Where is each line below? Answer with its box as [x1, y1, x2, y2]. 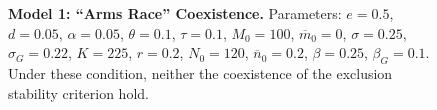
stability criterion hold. [8, 82, 149, 103]
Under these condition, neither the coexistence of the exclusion [8, 62, 393, 83]
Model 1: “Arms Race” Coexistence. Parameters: [8, 3, 342, 23]
